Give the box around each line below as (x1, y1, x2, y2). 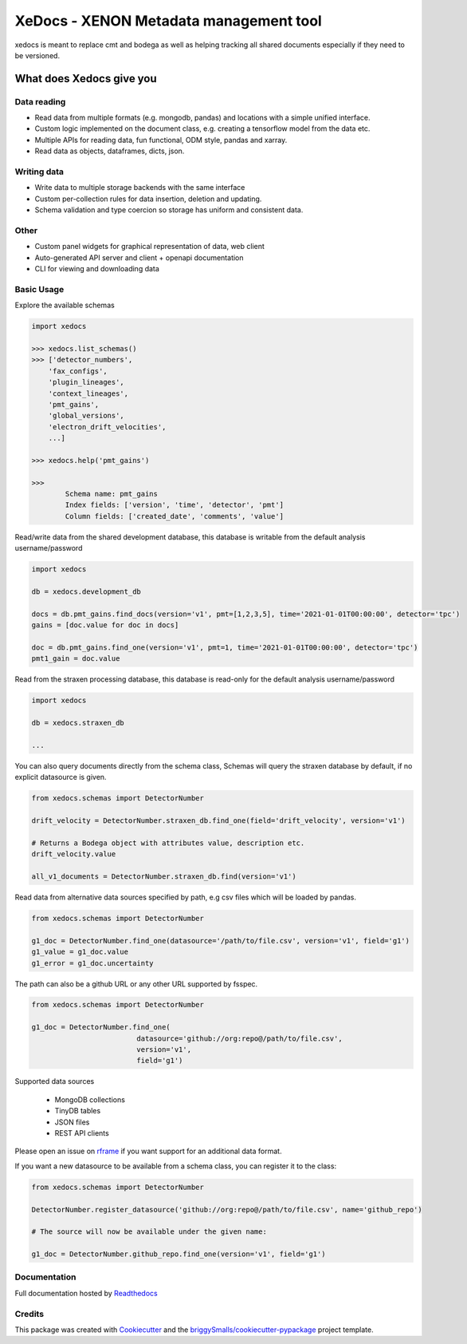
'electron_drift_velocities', (48, 422, 167, 431)
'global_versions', (48, 411, 125, 421)
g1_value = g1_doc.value (31, 947, 129, 957)
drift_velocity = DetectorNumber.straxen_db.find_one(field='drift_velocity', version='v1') (31, 816, 406, 825)
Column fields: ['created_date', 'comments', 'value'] (65, 512, 285, 520)
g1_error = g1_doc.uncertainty (31, 959, 155, 967)
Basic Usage (14, 283, 65, 294)
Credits (14, 1308, 44, 1319)
